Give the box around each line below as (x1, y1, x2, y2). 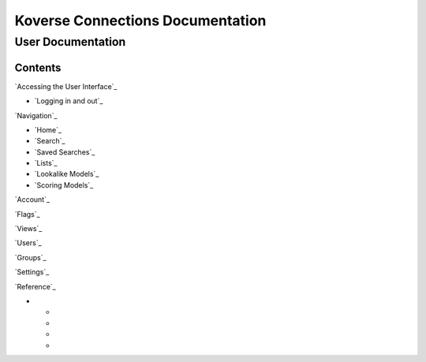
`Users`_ (14, 238, 43, 248)
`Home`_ (34, 125, 62, 134)
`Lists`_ (34, 159, 58, 168)
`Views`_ (14, 224, 43, 233)
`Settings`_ (14, 267, 50, 277)
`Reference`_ (14, 282, 56, 291)
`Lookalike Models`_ (34, 170, 99, 179)
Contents (14, 61, 62, 74)
